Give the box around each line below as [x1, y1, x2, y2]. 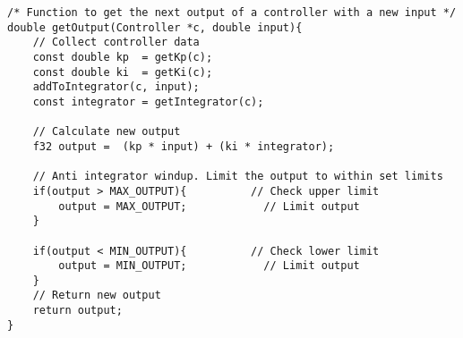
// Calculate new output [32, 125, 181, 139]
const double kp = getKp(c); [32, 50, 213, 63]
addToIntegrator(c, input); [32, 80, 200, 94]
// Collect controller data [32, 36, 200, 49]
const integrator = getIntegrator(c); [32, 95, 264, 108]
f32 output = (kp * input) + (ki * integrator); [32, 139, 335, 153]
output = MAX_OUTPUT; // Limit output [58, 199, 360, 213]
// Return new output [32, 289, 161, 302]
